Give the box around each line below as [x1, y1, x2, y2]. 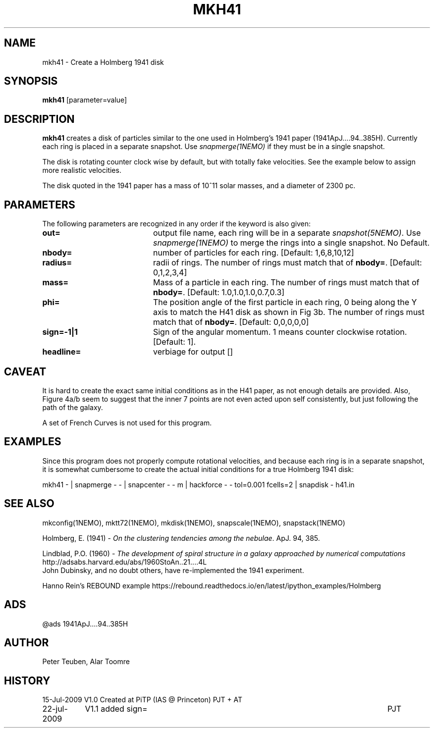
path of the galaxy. [42, 403, 103, 412]
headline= [42, 347, 81, 357]
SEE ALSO [4, 497, 54, 510]
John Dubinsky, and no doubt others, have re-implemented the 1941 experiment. [42, 566, 304, 575]
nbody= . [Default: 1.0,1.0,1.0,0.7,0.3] [153, 287, 285, 298]
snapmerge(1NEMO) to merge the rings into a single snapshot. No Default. [153, 238, 430, 248]
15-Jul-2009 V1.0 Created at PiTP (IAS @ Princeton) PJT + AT [42, 695, 243, 704]
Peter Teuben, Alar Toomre [42, 657, 130, 666]
